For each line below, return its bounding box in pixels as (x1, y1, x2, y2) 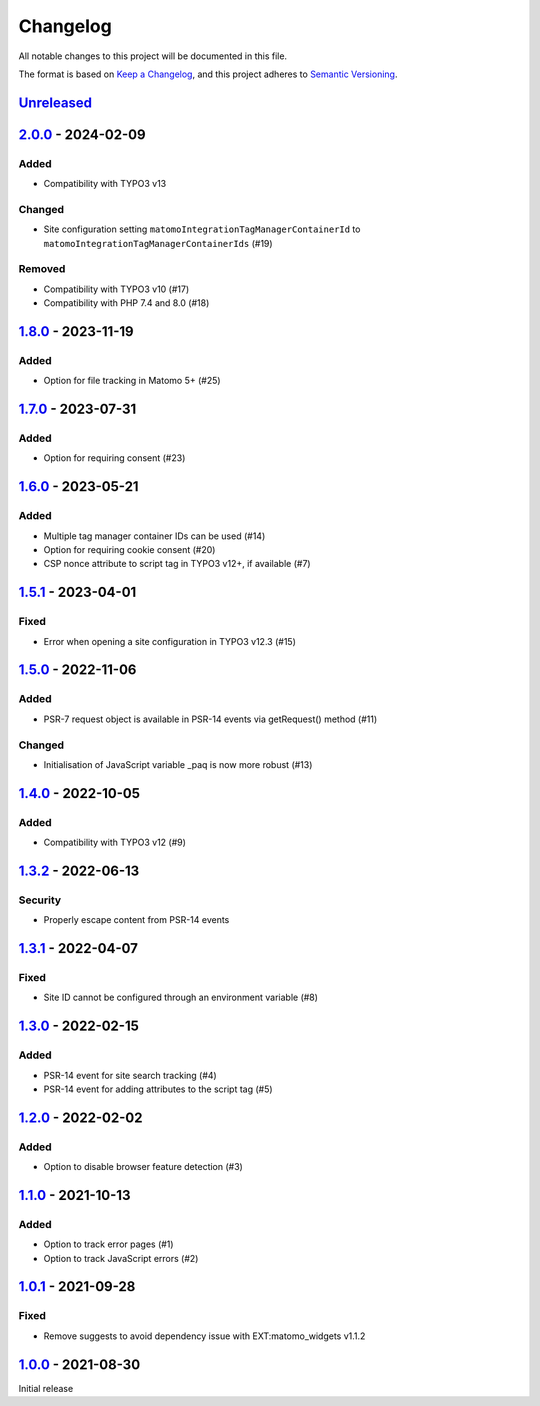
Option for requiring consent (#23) (43, 452, 186, 464)
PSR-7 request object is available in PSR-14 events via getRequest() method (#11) (43, 713, 378, 725)
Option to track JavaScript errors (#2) (43, 1252, 199, 1264)
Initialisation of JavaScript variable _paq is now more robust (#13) (43, 758, 313, 770)
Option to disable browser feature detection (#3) (43, 1161, 244, 1173)
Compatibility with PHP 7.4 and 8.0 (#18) (43, 297, 210, 309)
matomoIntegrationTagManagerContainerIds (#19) (43, 237, 274, 249)
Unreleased (18, 94, 93, 111)
